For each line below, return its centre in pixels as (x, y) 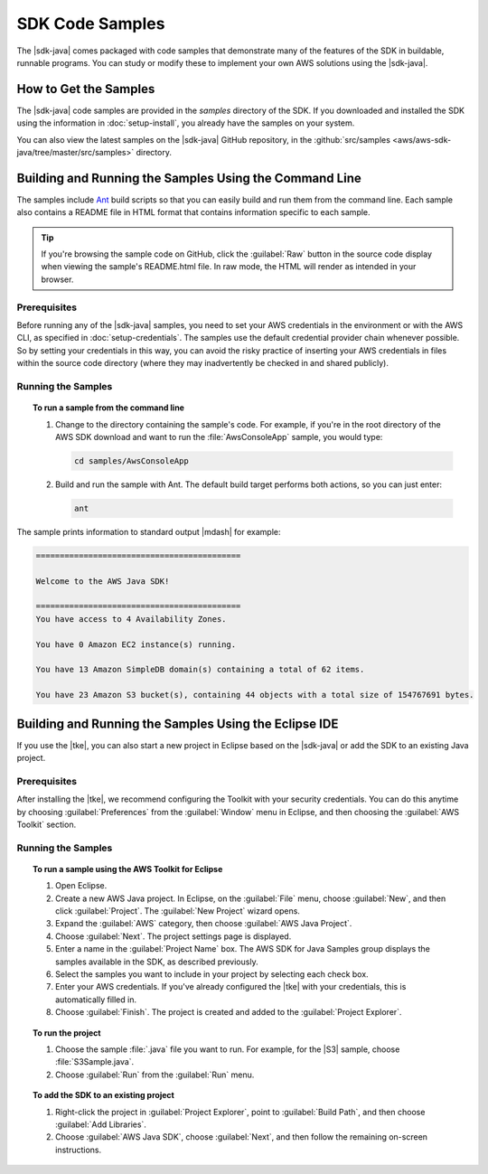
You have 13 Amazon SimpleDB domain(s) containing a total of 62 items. (200, 670)
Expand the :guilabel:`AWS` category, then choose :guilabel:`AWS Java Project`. (204, 924)
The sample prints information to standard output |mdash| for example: (149, 531)
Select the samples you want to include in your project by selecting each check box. (212, 974)
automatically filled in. (96, 1000)
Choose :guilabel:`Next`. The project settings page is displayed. (174, 936)
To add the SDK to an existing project (104, 1095)
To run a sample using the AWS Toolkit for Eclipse (128, 869)
